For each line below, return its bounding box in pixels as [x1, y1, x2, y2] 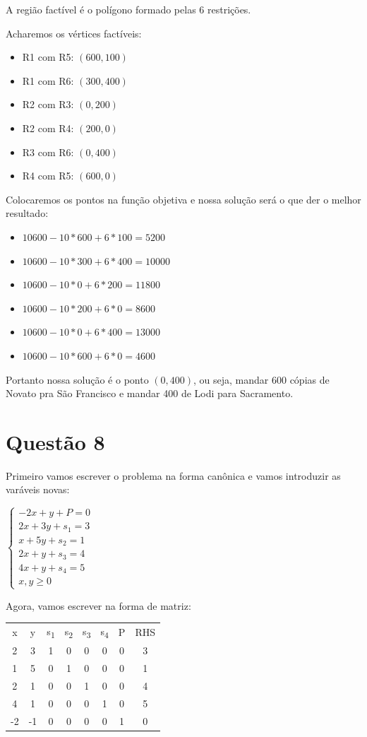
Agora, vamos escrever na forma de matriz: [6, 598, 191, 613]
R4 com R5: [22, 168, 74, 183]
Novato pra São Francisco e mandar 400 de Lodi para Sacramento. [6, 386, 294, 401]
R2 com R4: [22, 120, 74, 135]
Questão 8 [6, 427, 105, 456]
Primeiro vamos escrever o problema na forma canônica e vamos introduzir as [6, 468, 341, 483]
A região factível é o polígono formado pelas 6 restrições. [6, 2, 251, 16]
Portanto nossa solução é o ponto [6, 372, 149, 387]
